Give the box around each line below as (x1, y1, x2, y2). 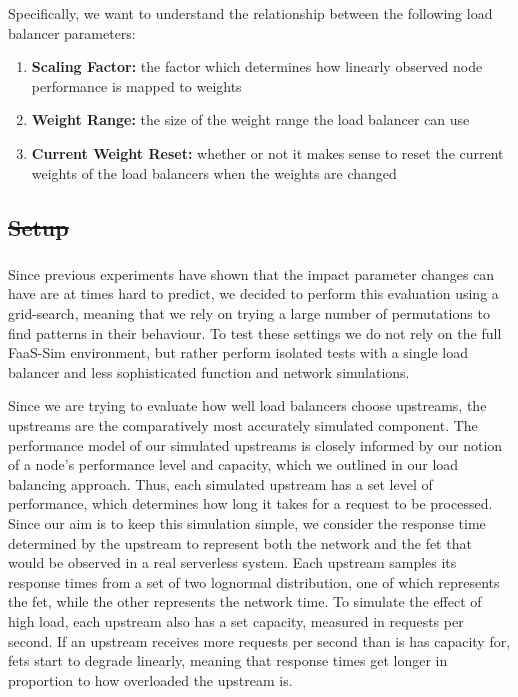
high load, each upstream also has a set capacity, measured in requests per (8, 610, 464, 631)
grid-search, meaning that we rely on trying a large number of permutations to (8, 303, 490, 324)
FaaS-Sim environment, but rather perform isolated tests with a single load (8, 342, 468, 363)
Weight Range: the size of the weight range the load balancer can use (31, 109, 470, 130)
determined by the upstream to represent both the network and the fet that (8, 532, 472, 553)
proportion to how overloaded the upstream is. (8, 669, 293, 690)
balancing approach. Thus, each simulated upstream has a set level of (8, 473, 433, 494)
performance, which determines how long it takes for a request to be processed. (8, 493, 493, 514)
